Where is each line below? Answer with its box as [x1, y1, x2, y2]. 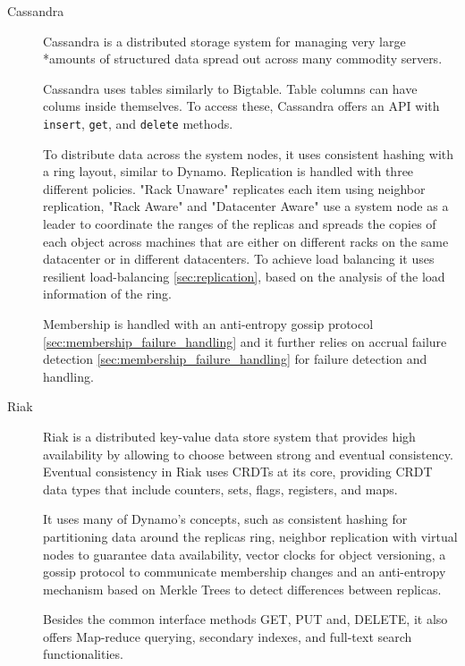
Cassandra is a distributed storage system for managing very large [43, 31, 406, 50]
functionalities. [43, 645, 123, 663]
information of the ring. [43, 284, 173, 303]
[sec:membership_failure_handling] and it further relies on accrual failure [43, 332, 447, 350]
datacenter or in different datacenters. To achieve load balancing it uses [43, 249, 435, 268]
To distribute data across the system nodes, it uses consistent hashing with [43, 144, 454, 163]
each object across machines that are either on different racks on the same [43, 232, 449, 250]
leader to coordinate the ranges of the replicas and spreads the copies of [43, 215, 436, 232]
